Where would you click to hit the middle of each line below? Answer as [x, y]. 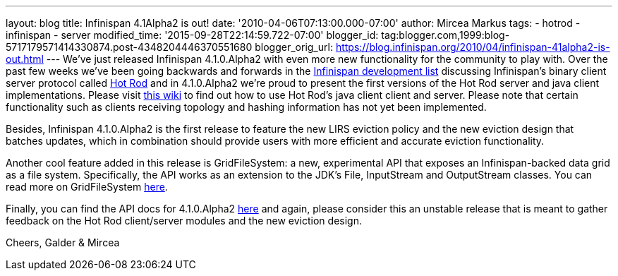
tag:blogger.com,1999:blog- [446, 35]
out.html [25, 59]
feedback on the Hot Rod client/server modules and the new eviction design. [184, 221]
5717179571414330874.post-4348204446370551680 [129, 47]
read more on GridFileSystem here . [87, 187]
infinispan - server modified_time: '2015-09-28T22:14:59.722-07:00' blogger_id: [192, 35]
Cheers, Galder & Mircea [63, 242]
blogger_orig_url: [294, 47]
